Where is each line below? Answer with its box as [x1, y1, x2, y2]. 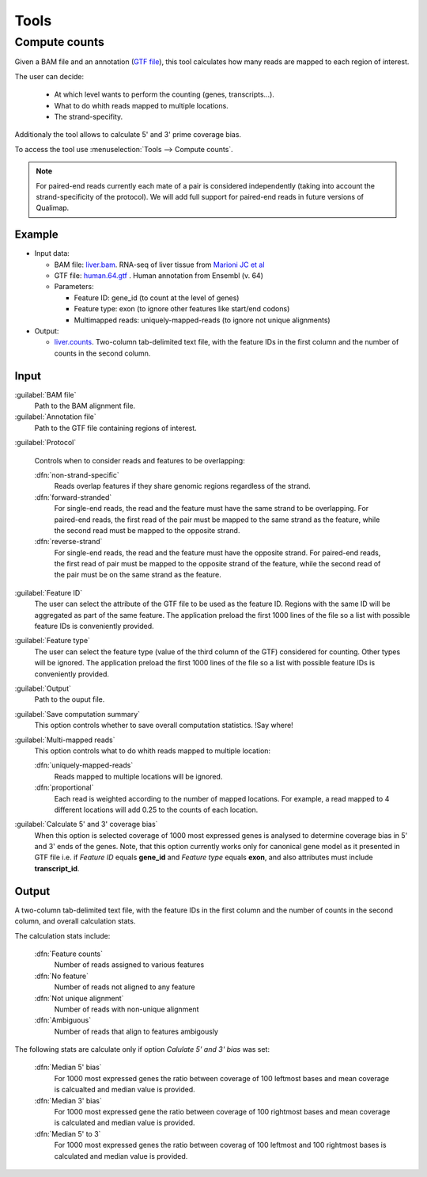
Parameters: [54, 282, 94, 291]
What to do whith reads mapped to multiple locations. [54, 101, 229, 110]
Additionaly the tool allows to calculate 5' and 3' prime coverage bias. [14, 130, 241, 139]
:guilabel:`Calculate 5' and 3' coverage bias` [14, 820, 158, 829]
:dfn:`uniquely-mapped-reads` [34, 760, 134, 770]
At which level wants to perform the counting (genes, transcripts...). [54, 90, 274, 99]
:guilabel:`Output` [14, 684, 71, 693]
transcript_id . [34, 863, 80, 873]
